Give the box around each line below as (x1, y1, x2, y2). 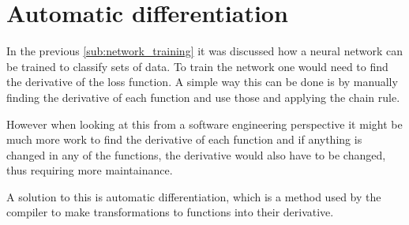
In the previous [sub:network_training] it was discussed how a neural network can (6, 43, 403, 59)
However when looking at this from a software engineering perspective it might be (6, 115, 403, 132)
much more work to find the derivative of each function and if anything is (6, 131, 362, 148)
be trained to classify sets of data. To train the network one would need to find (6, 58, 388, 74)
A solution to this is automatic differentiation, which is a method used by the (6, 188, 381, 204)
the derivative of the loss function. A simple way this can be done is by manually (6, 73, 398, 90)
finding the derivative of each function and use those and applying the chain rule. (6, 88, 400, 105)
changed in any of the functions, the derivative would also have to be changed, (6, 146, 386, 163)
